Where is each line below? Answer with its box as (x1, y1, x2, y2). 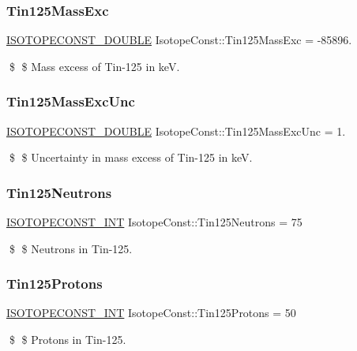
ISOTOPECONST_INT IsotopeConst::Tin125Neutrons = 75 (6, 214, 303, 230)
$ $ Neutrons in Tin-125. (9, 240, 133, 256)
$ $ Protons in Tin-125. (9, 331, 126, 348)
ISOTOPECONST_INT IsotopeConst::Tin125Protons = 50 (6, 304, 296, 321)
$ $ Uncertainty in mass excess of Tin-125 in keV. (9, 149, 253, 166)
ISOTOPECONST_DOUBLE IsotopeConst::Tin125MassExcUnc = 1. (6, 122, 346, 139)
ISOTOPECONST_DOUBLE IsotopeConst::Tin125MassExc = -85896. (6, 32, 352, 48)
